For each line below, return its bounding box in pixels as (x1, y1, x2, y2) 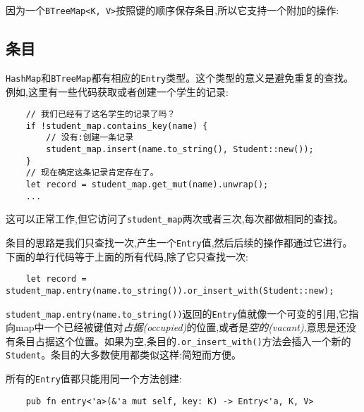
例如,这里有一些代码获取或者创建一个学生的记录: (6, 84, 229, 99)
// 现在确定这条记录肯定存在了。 (25, 168, 159, 178)
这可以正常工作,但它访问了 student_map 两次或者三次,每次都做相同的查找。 (6, 211, 344, 226)
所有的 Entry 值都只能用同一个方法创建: (6, 371, 182, 386)
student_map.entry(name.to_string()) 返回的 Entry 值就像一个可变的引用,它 (6, 306, 349, 320)
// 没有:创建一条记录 (46, 132, 134, 143)
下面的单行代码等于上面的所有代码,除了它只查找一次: (6, 249, 248, 263)
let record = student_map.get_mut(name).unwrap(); (25, 180, 269, 190)
